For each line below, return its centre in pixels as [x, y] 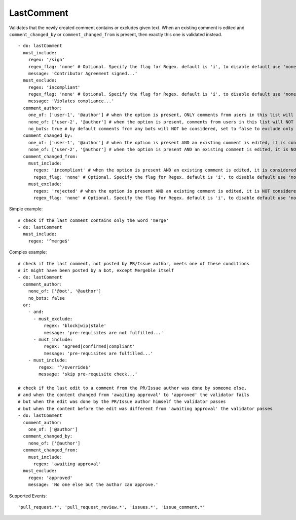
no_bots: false [46, 298]
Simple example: [26, 209]
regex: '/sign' [46, 60]
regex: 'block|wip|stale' [75, 326]
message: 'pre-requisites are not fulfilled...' [104, 333]
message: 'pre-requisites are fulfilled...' [98, 353]
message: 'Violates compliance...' [71, 101]
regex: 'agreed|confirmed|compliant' [89, 346]
